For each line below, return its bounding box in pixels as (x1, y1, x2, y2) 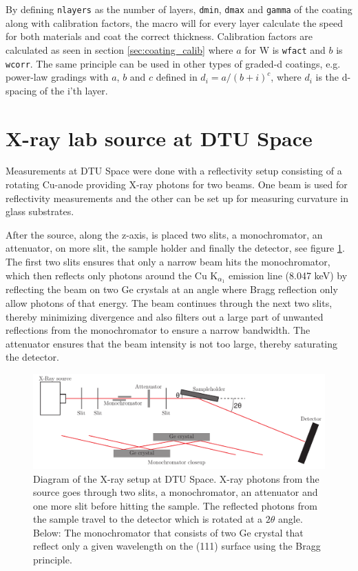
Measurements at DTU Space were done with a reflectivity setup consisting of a (6, 163, 342, 178)
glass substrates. (6, 204, 74, 219)
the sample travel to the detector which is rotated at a (33, 512, 263, 526)
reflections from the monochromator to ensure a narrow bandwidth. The (6, 323, 310, 337)
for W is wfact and (244, 42, 326, 57)
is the (315, 70, 339, 84)
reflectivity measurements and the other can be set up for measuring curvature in (6, 190, 348, 205)
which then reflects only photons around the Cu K (6, 268, 218, 282)
